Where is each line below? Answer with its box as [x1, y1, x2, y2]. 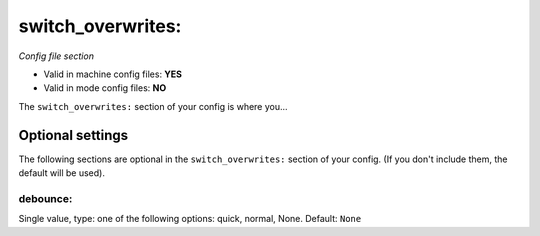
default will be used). [18, 167, 105, 179]
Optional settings [18, 126, 129, 144]
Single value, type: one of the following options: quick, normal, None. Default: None [18, 213, 362, 225]
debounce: [18, 191, 73, 205]
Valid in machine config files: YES [43, 68, 183, 80]
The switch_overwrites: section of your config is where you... [18, 100, 289, 112]
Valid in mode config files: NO [43, 82, 167, 94]
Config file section [18, 50, 95, 62]
